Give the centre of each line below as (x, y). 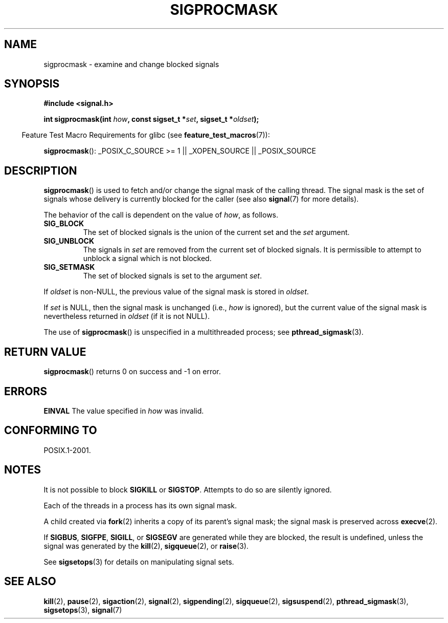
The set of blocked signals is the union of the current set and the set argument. (216, 232)
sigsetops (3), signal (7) (83, 610)
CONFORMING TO (51, 431)
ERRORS (26, 391)
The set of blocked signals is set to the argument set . (173, 276)
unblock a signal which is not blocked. (147, 259)
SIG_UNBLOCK (69, 241)
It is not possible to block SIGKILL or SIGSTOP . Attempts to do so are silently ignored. (188, 489)
